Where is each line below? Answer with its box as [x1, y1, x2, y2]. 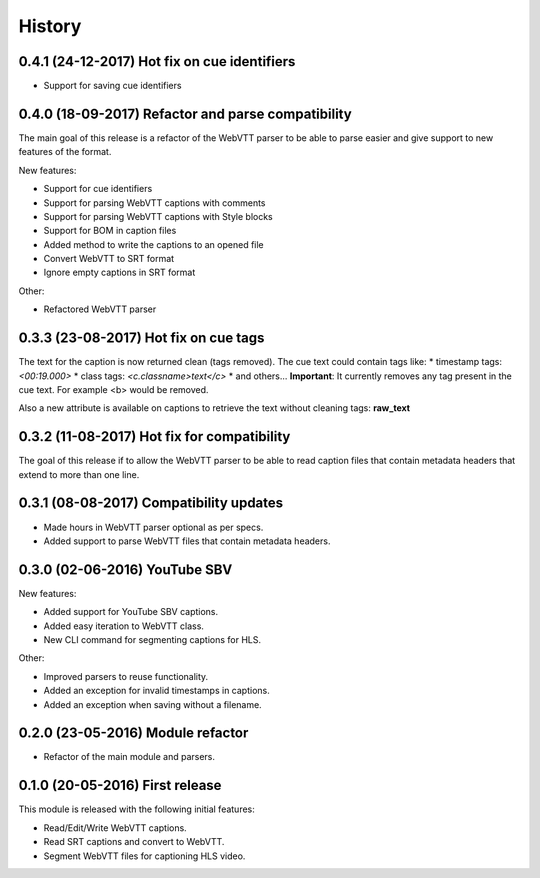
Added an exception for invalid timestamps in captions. [43, 685, 270, 697]
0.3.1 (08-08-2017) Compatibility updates [18, 495, 284, 512]
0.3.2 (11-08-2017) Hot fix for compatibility [18, 428, 291, 445]
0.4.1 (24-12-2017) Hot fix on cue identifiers [18, 53, 296, 70]
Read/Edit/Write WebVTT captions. [43, 821, 187, 834]
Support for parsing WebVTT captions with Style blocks [43, 210, 274, 222]
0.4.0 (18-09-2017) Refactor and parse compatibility [18, 105, 352, 122]
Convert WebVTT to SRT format [43, 253, 175, 265]
